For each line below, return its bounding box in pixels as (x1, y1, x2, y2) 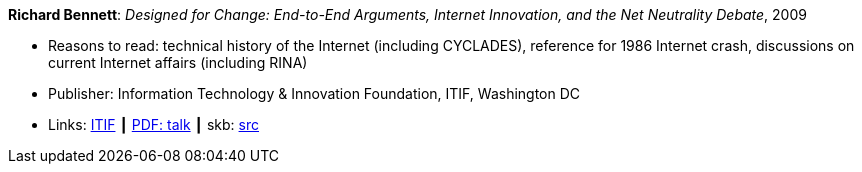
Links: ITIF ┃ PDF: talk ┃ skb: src (48, 116, 259, 133)
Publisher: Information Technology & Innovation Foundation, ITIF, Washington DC (48, 85, 581, 102)
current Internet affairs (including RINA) (48, 54, 308, 71)
